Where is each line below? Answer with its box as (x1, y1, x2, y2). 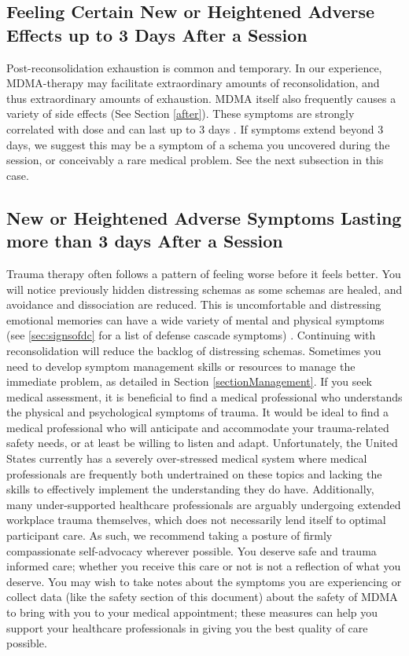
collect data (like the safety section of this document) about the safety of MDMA (6, 588, 398, 605)
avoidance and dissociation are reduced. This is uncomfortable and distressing (6, 296, 381, 313)
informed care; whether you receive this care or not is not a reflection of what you (6, 558, 401, 574)
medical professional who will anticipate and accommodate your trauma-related (6, 419, 389, 435)
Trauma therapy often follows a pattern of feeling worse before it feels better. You (6, 265, 401, 281)
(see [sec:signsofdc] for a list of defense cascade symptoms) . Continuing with (6, 327, 376, 343)
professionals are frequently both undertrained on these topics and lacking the (6, 465, 382, 482)
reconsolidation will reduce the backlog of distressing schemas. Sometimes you (6, 342, 381, 358)
